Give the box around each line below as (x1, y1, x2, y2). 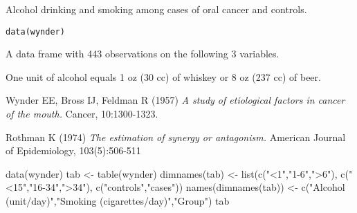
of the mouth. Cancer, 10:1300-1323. (6, 106, 158, 121)
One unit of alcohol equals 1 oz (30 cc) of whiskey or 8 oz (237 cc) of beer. (6, 69, 321, 84)
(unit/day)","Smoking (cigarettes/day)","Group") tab (6, 194, 230, 207)
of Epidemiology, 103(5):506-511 (6, 143, 141, 158)
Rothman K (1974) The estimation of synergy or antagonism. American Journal (6, 129, 346, 144)
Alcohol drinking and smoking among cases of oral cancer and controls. (6, 2, 307, 16)
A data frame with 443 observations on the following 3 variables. (6, 46, 280, 61)
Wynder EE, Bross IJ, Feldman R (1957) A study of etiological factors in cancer (6, 93, 345, 107)
